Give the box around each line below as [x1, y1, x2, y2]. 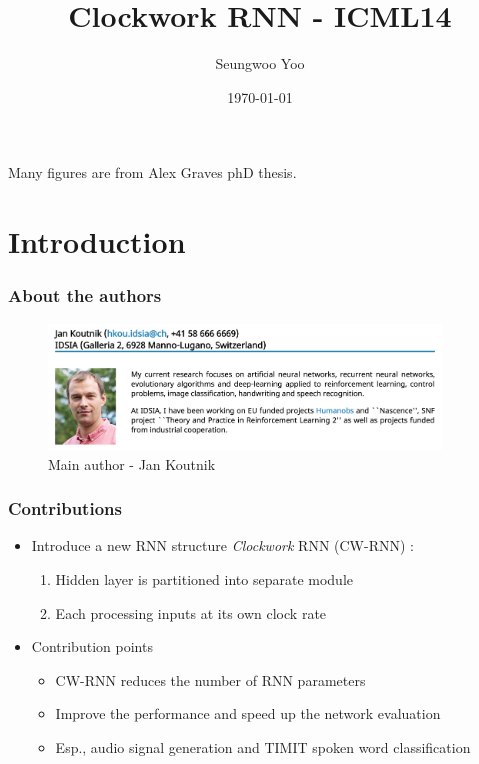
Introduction [8, 221, 186, 262]
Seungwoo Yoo [215, 53, 305, 74]
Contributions [8, 496, 122, 521]
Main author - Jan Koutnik [48, 453, 216, 474]
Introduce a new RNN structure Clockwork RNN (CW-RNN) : [31, 535, 414, 556]
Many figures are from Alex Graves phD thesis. [8, 162, 297, 183]
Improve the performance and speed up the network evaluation [55, 703, 441, 724]
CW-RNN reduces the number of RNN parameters [55, 669, 366, 690]
